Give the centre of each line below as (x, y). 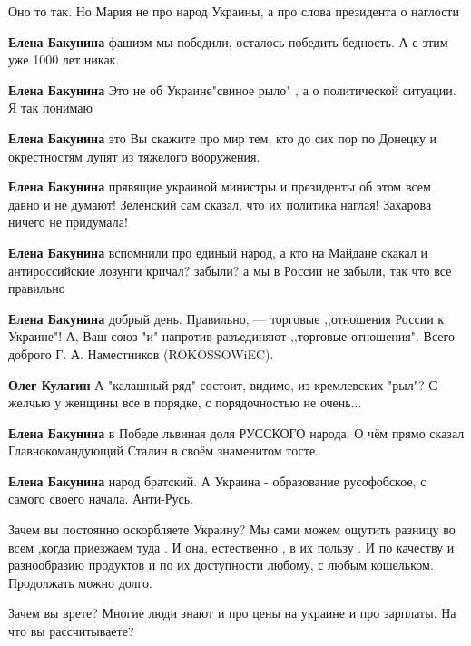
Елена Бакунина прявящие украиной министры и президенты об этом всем (220, 186)
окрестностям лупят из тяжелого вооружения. (134, 156)
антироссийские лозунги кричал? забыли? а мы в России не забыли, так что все (230, 270)
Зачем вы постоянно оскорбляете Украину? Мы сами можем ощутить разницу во (232, 529)
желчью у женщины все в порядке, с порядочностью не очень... (185, 402)
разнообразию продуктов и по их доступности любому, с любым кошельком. (221, 565)
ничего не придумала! (68, 222)
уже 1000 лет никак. (64, 59)
